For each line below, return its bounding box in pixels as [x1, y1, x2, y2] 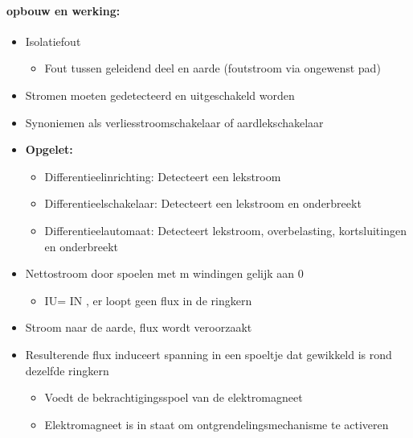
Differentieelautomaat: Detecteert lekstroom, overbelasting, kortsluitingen [44, 221, 407, 238]
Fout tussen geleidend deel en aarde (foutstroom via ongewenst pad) [44, 60, 381, 76]
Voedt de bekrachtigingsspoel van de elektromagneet [44, 389, 303, 406]
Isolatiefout [25, 32, 81, 49]
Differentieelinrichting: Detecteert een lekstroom [44, 167, 281, 184]
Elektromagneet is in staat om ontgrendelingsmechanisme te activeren [44, 415, 389, 432]
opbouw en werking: [6, 2, 121, 19]
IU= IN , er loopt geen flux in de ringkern [44, 291, 252, 308]
